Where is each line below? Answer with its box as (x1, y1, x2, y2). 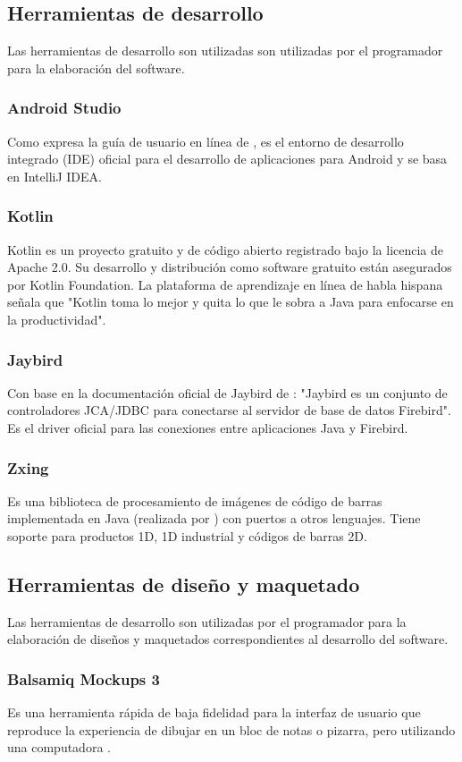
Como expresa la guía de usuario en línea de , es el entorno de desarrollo (7, 131, 404, 150)
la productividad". (7, 309, 106, 328)
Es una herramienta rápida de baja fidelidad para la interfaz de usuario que (7, 703, 421, 722)
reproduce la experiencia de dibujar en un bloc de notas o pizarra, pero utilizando (7, 720, 456, 739)
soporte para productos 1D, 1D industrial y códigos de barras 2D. (7, 526, 367, 545)
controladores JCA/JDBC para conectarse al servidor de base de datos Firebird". (7, 401, 451, 419)
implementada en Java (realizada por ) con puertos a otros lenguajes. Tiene (7, 509, 421, 528)
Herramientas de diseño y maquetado (7, 570, 360, 597)
